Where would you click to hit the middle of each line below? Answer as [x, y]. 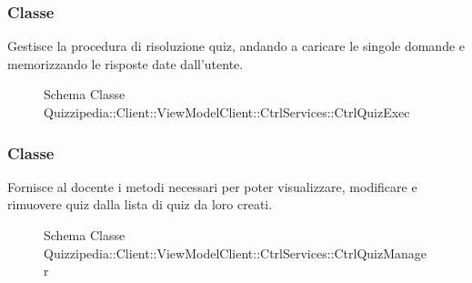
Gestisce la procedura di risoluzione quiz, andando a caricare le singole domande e [236, 46]
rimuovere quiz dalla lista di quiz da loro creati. [140, 204]
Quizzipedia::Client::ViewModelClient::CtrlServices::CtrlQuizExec [227, 112]
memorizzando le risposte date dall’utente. [126, 63]
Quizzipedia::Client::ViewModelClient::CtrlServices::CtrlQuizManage [236, 253]
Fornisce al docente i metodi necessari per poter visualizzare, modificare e [212, 186]
